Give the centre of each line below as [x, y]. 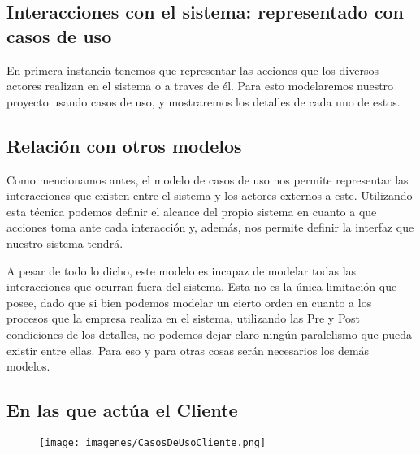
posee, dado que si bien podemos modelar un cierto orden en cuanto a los [189, 302]
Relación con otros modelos [124, 145]
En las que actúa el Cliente [122, 410]
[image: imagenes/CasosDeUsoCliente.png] [153, 442]
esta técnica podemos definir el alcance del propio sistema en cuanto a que [192, 211]
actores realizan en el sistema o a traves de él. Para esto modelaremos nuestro [200, 86]
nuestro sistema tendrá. [65, 243]
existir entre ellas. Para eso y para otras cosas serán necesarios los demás [188, 350]
